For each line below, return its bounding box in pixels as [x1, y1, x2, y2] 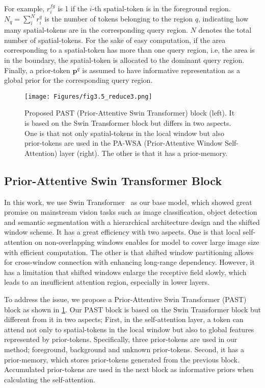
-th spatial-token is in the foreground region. [92, 3, 231, 13]
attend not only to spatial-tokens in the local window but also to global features [4, 324, 254, 334]
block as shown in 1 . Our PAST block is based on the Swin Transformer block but [4, 304, 261, 314]
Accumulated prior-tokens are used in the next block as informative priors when [4, 364, 254, 375]
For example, [4, 3, 45, 13]
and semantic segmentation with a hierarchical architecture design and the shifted [4, 216, 260, 227]
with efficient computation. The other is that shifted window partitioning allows [4, 246, 254, 257]
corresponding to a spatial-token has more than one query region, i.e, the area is [4, 44, 255, 55]
